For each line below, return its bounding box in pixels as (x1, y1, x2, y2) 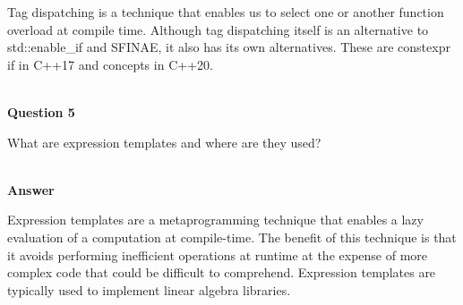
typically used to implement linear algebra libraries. (7, 280, 291, 299)
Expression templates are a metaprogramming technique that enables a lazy (7, 210, 424, 229)
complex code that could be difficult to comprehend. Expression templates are (7, 263, 436, 282)
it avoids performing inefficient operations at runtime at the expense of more (7, 245, 428, 264)
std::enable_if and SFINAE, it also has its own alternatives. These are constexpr (7, 38, 450, 56)
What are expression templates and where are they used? (7, 132, 322, 151)
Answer (7, 180, 55, 199)
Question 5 (7, 102, 75, 121)
